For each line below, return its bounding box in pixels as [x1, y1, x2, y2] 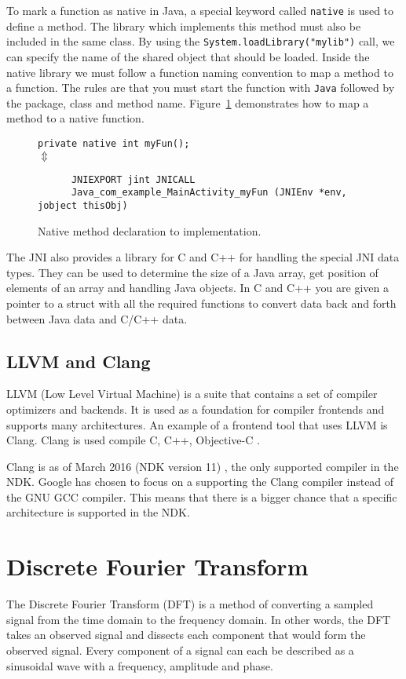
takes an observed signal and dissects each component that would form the [6, 626, 366, 643]
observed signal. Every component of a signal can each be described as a [6, 641, 354, 658]
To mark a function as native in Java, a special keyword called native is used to [6, 2, 394, 18]
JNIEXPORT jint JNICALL [71, 173, 196, 185]
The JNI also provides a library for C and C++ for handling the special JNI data [6, 249, 400, 265]
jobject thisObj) [38, 199, 128, 211]
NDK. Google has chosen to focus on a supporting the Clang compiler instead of [6, 473, 394, 490]
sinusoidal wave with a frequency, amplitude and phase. [6, 657, 273, 674]
